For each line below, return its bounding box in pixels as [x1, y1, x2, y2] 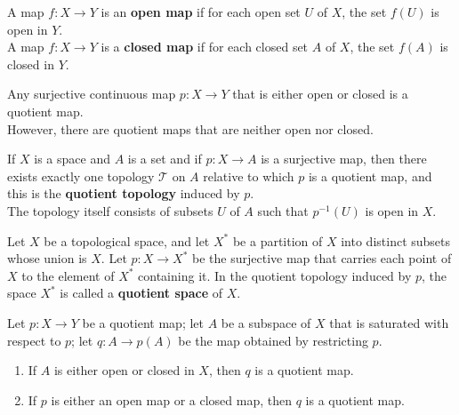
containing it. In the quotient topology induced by [138, 266, 412, 284]
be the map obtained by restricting [178, 331, 368, 349]
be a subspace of [221, 313, 311, 331]
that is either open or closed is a [232, 84, 408, 103]
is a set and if [127, 149, 202, 168]
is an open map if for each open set [101, 3, 301, 20]
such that [257, 201, 309, 219]
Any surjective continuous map [7, 84, 176, 103]
